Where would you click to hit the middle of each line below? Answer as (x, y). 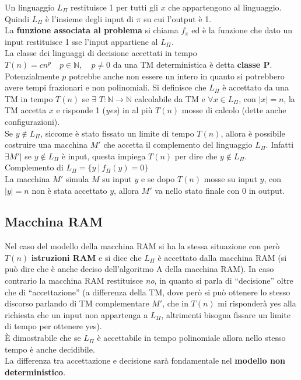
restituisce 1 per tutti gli (114, 7)
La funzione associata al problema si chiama (92, 30)
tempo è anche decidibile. (50, 349)
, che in (175, 303)
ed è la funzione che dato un (242, 30)
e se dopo (158, 178)
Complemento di (34, 167)
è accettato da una (256, 87)
